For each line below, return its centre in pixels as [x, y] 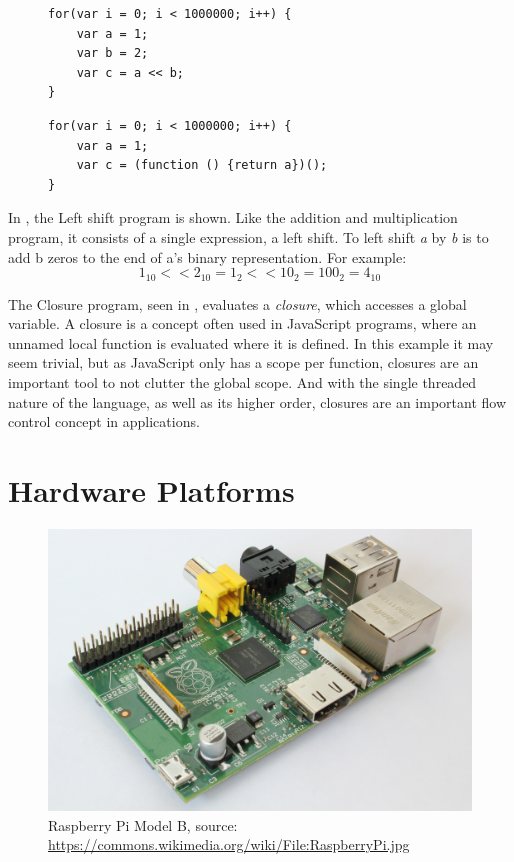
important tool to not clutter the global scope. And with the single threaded [242, 381]
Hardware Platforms [151, 489]
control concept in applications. [104, 421]
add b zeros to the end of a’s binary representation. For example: [207, 256]
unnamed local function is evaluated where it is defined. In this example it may [251, 342]
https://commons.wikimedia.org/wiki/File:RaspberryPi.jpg [229, 844]
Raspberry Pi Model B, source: [143, 824]
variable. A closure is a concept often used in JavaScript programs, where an [242, 323]
